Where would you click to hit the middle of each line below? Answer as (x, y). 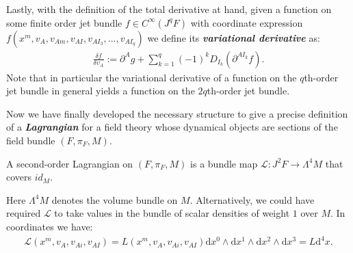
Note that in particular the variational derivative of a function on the (152, 77)
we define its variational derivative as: (234, 37)
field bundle (31, 140)
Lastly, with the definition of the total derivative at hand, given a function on (169, 9)
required (24, 213)
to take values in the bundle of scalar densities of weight (172, 213)
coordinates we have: (50, 226)
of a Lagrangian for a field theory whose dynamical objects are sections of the (172, 127)
